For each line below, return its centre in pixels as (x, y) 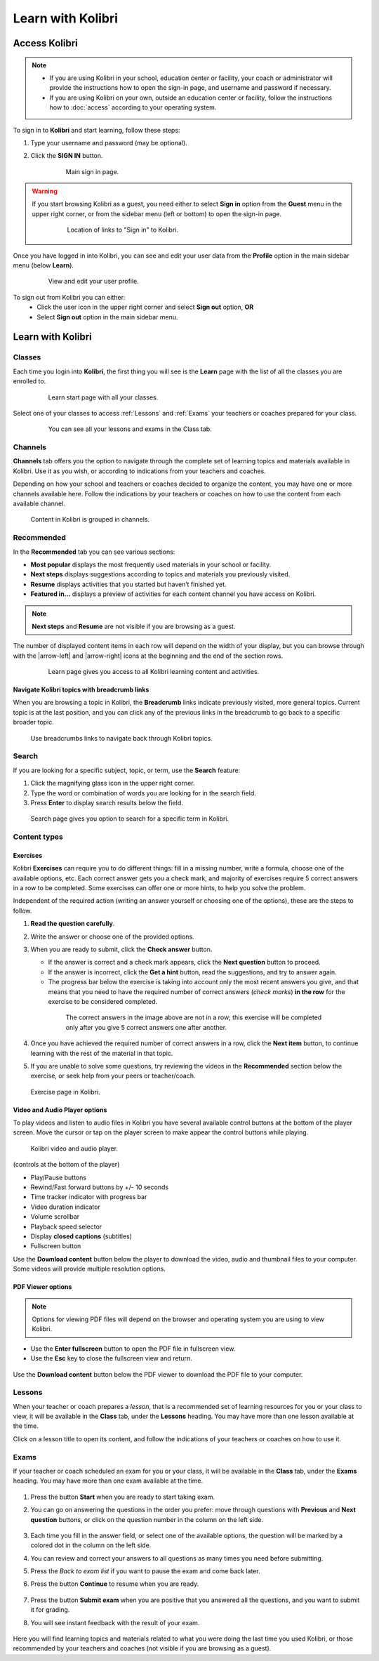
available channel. (39, 504)
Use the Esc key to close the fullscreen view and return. (111, 1358)
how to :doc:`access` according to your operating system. (133, 107)
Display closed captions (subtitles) (81, 1236)
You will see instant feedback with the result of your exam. (115, 1622)
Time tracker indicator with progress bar (89, 1197)
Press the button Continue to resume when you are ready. (115, 1584)
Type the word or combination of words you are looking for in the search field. (143, 793)
